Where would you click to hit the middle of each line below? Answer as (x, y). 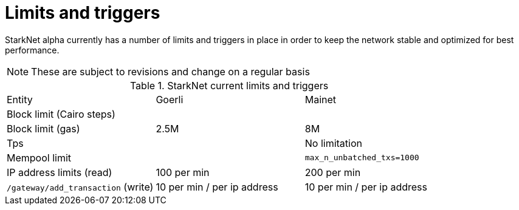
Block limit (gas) (43, 128)
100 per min (183, 172)
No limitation (333, 143)
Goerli (170, 99)
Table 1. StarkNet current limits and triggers (229, 85)
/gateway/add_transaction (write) (80, 187)
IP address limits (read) (60, 172)
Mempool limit (39, 157)
